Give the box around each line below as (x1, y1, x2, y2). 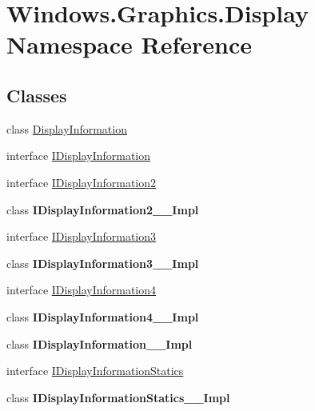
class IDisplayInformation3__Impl (6, 254, 199, 271)
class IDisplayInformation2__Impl (6, 201, 199, 217)
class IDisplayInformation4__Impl (6, 308, 199, 325)
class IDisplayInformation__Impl (6, 335, 193, 352)
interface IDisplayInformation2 (6, 174, 157, 190)
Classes (6, 82, 67, 107)
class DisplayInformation (6, 120, 127, 137)
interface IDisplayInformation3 (6, 228, 157, 245)
